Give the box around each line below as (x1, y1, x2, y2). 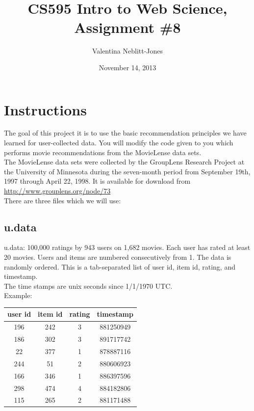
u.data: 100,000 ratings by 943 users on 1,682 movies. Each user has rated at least (4, 242, 251, 252)
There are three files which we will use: (4, 195, 121, 205)
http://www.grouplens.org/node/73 (4, 186, 111, 195)
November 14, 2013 (99, 62, 156, 72)
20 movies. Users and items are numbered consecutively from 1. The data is (4, 251, 231, 262)
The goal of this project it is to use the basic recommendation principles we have (4, 128, 247, 138)
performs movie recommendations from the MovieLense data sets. (4, 147, 202, 157)
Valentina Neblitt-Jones (92, 46, 163, 56)
